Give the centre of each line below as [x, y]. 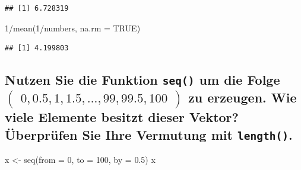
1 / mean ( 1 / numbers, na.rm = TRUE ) [73, 28]
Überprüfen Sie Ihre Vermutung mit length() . [149, 134]
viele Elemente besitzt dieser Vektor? [122, 117]
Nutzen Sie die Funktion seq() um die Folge [142, 80]
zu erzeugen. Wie [243, 97]
